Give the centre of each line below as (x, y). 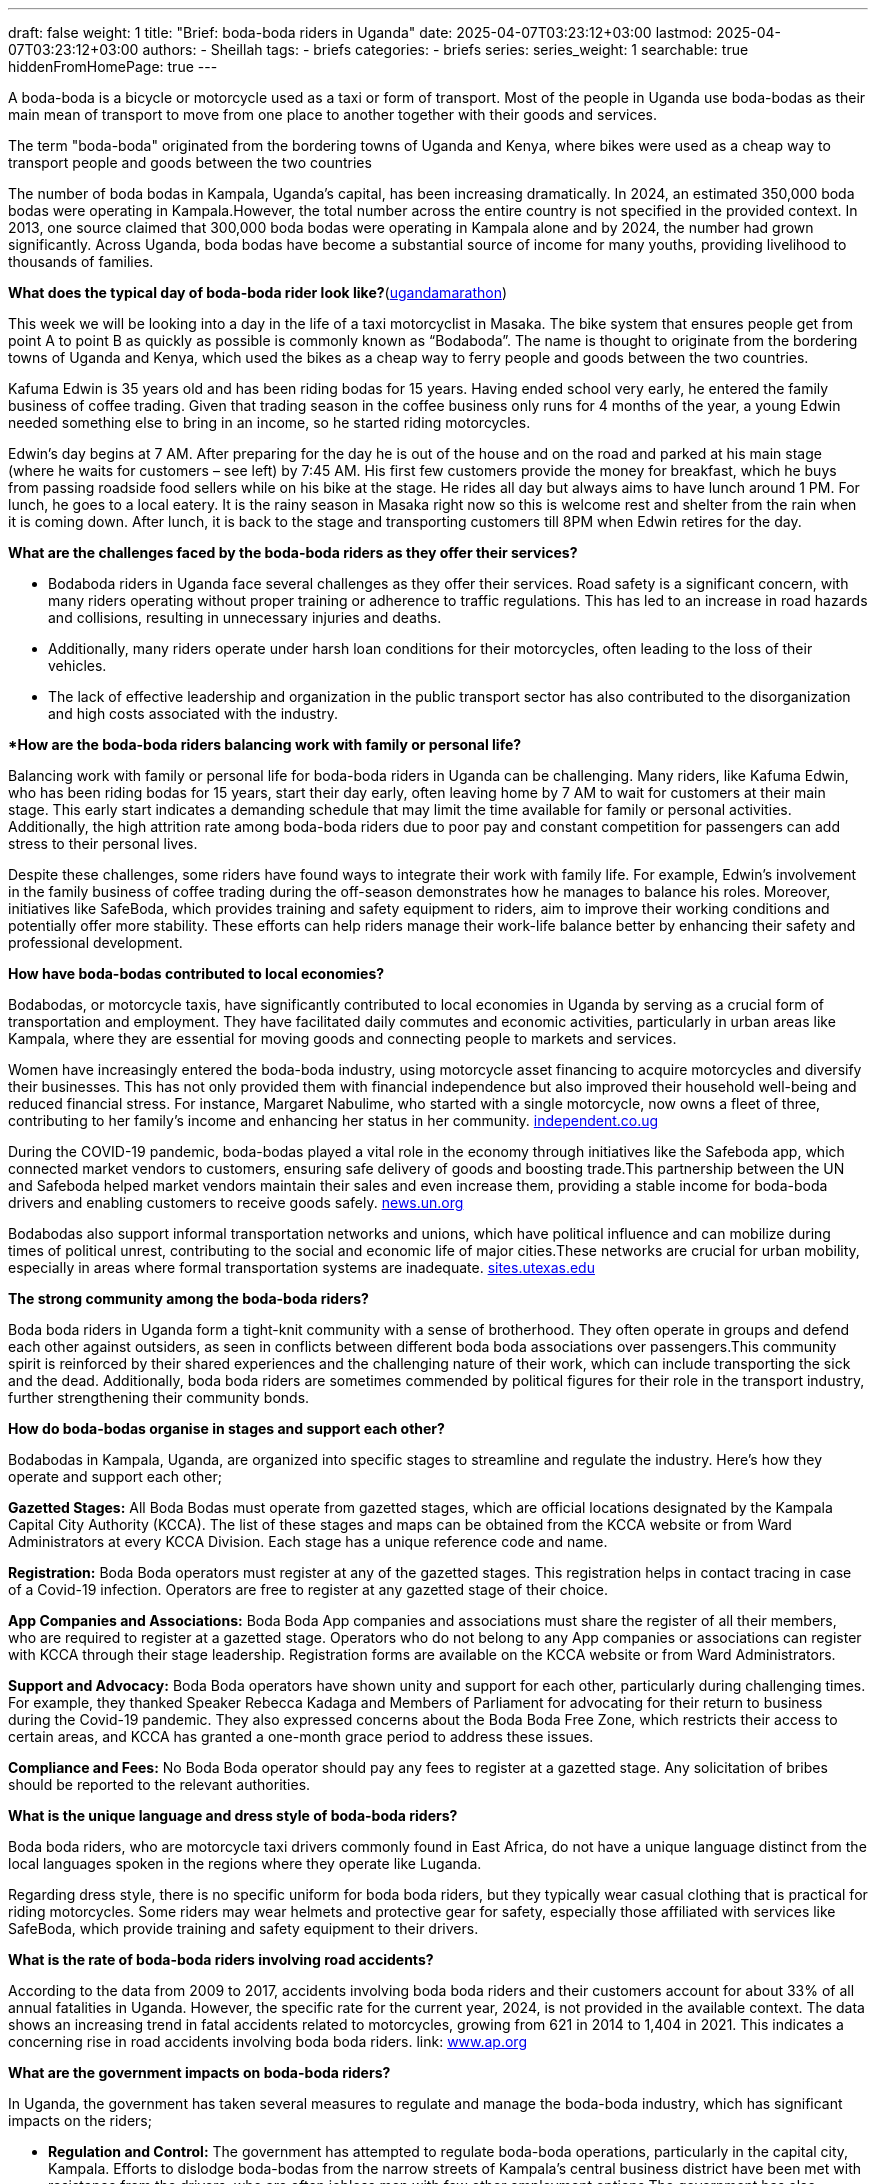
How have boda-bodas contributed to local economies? (196, 973)
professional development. (95, 942)
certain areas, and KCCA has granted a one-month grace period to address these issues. (301, 1736)
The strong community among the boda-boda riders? (188, 1298)
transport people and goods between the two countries (190, 162)
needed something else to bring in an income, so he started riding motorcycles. (269, 422)
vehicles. (77, 665)
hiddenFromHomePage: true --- (113, 66)
